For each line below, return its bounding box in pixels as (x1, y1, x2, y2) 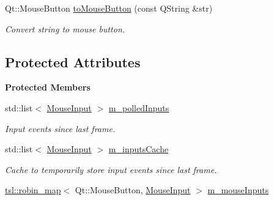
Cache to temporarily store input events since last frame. (5, 163, 217, 176)
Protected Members (5, 81, 91, 94)
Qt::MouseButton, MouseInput (75, 183, 191, 196)
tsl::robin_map (5, 183, 61, 196)
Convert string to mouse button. (5, 22, 125, 35)
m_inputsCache (108, 143, 169, 155)
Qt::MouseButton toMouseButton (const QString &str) (5, 2, 213, 14)
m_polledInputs (108, 101, 169, 114)
